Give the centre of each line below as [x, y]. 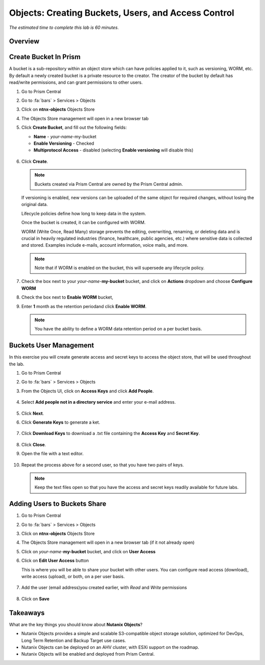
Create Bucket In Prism [45, 57]
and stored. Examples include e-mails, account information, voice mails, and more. [105, 245]
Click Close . [34, 444]
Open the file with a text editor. [53, 454]
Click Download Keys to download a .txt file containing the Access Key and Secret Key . [111, 434]
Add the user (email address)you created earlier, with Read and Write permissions [104, 588]
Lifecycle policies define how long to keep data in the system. [84, 213]
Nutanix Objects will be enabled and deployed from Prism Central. [88, 654]
